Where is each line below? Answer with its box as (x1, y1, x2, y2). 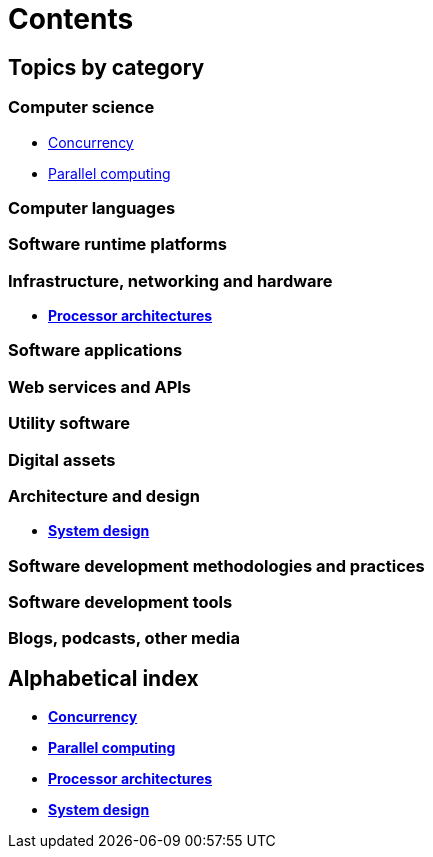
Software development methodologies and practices (8, 555, 425, 576)
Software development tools (8, 592, 233, 613)
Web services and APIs (8, 376, 192, 397)
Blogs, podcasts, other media (8, 628, 241, 649)
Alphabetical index (8, 665, 199, 691)
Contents (8, 2, 134, 36)
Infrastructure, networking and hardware (8, 270, 333, 291)
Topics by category (8, 54, 205, 80)
